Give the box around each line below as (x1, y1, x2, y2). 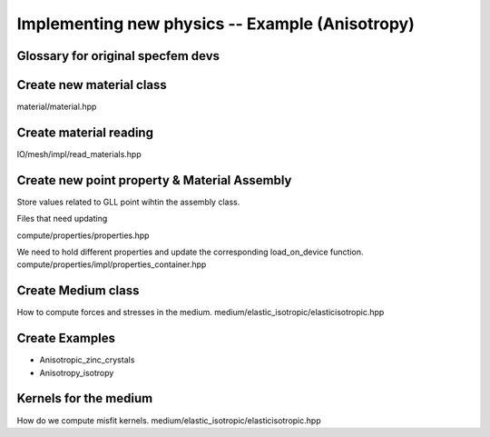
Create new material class (16, 77, 167, 93)
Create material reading (16, 124, 154, 140)
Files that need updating (16, 214, 108, 224)
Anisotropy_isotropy (39, 367, 114, 378)
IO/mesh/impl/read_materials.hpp (16, 148, 142, 159)
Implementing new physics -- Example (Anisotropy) (16, 14, 415, 34)
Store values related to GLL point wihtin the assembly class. (16, 196, 240, 207)
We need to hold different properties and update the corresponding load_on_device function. (16, 246, 364, 258)
